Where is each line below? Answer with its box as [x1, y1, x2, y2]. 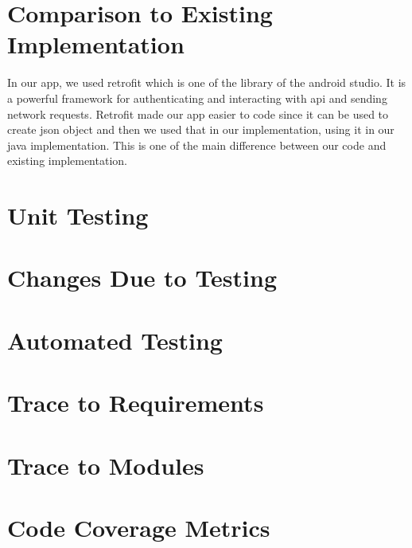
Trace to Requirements [7, 386, 264, 419]
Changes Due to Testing [7, 261, 278, 294]
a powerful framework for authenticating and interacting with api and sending [7, 89, 387, 106]
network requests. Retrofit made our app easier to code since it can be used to [7, 105, 389, 122]
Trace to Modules [7, 448, 204, 481]
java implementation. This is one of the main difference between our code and [7, 136, 387, 153]
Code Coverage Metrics [7, 511, 270, 543]
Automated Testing [7, 323, 223, 356]
